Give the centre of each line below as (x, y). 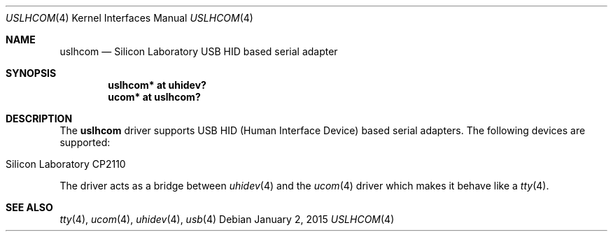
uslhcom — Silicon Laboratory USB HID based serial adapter (199, 51)
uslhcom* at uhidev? (157, 85)
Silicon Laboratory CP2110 (66, 164)
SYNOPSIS (31, 73)
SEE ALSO (29, 207)
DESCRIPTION (39, 118)
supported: (85, 142)
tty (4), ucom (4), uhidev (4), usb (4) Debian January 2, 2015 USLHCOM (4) (227, 219)
